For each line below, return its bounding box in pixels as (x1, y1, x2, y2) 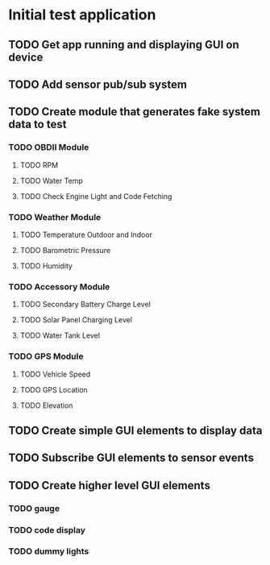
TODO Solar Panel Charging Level (19, 315, 133, 325)
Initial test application (8, 6, 156, 24)
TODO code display (8, 524, 86, 535)
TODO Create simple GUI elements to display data (8, 423, 263, 437)
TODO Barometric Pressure (19, 245, 111, 255)
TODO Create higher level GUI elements (8, 478, 211, 492)
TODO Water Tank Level (19, 330, 101, 340)
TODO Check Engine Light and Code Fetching (19, 191, 172, 201)
